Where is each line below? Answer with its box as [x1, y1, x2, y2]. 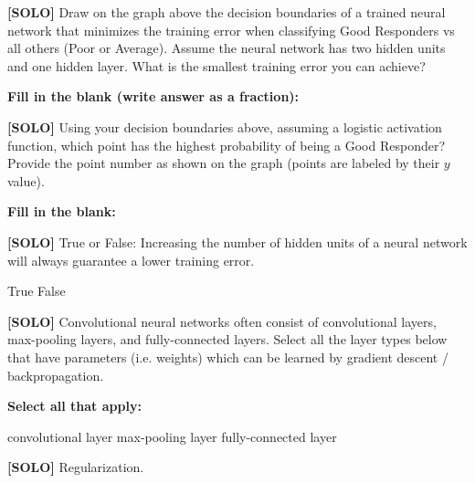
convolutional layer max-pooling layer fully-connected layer [7, 426, 337, 446]
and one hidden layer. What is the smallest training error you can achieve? [7, 56, 426, 75]
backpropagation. [7, 365, 104, 384]
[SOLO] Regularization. [7, 457, 144, 477]
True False [7, 281, 66, 300]
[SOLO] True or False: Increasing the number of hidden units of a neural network [7, 232, 468, 251]
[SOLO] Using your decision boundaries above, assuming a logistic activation [7, 117, 442, 136]
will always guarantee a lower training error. [7, 250, 255, 269]
